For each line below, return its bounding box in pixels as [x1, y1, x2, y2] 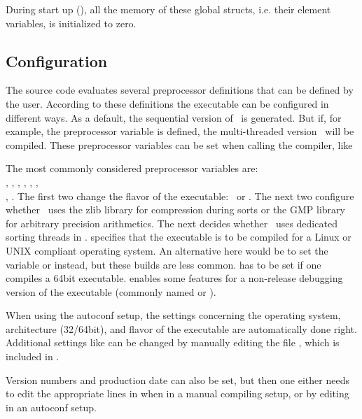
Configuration [6, 50, 108, 71]
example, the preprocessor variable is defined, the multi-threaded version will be [6, 124, 354, 139]
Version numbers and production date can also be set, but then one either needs [6, 372, 349, 387]
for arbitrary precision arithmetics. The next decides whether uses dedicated [6, 215, 337, 230]
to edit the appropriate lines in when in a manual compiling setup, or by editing [6, 386, 349, 401]
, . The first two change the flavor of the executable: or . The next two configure [6, 188, 354, 203]
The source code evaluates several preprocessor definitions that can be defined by [6, 83, 354, 97]
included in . [6, 349, 60, 364]
